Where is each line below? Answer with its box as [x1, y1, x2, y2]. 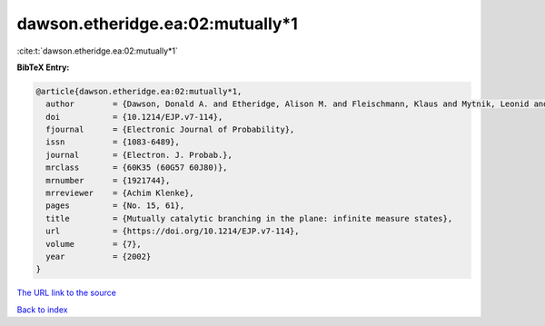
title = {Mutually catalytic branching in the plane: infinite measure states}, [45, 213, 453, 223]
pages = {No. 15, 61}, [45, 201, 185, 211]
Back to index [16, 304, 68, 315]
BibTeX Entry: [16, 62, 70, 73]
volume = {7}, [45, 239, 143, 249]
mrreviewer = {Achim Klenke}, [45, 188, 194, 199]
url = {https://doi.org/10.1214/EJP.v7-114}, [45, 226, 300, 236]
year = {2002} [45, 252, 152, 262]
